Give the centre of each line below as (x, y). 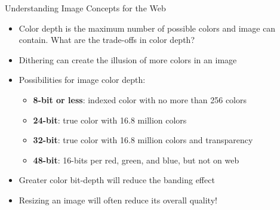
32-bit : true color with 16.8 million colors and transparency (143, 140)
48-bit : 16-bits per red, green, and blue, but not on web (136, 160)
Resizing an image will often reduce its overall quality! (118, 200)
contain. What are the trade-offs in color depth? (107, 40)
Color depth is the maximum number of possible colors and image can (147, 28)
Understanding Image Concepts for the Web (85, 8)
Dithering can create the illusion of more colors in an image (128, 59)
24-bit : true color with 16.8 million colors (110, 120)
